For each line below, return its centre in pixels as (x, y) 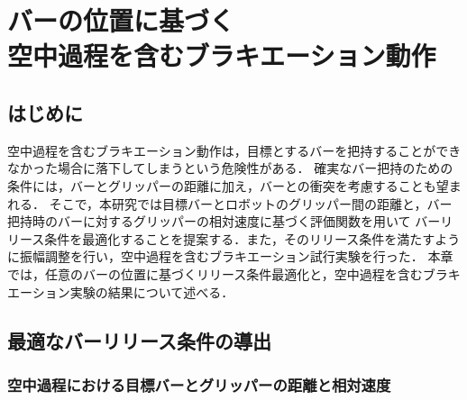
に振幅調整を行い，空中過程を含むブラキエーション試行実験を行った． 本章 (230, 256)
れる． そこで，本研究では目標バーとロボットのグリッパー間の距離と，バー (230, 203)
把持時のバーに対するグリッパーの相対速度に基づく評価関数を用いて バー (224, 221)
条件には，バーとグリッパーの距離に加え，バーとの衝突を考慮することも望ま (234, 185)
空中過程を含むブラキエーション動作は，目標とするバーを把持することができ (234, 150)
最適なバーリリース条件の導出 (139, 340)
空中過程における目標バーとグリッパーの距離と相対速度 (199, 384)
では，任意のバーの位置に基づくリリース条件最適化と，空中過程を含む (215, 273)
